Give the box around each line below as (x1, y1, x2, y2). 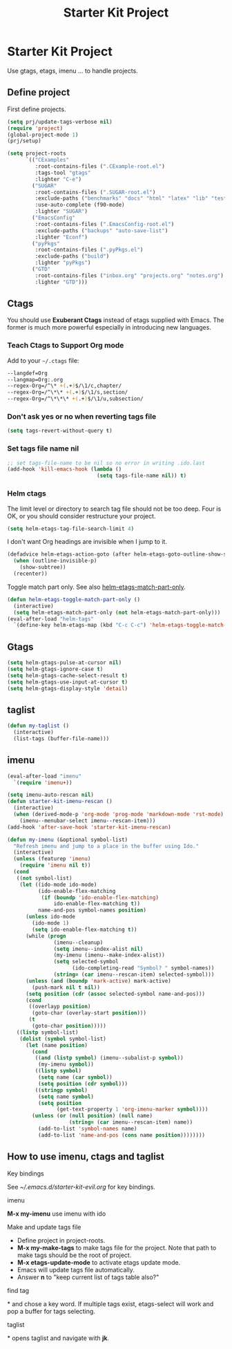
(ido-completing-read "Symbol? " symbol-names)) (72, 965, 215, 972)
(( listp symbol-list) (16, 1028, 79, 1036)
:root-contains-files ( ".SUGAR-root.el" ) (35, 189, 156, 196)
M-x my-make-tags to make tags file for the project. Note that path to (17, 1243, 217, 1252)
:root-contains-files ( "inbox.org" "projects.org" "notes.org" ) (35, 272, 224, 279)
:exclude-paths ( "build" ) (35, 253, 110, 260)
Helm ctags (7, 489, 46, 498)
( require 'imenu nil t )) (19, 862, 91, 869)
